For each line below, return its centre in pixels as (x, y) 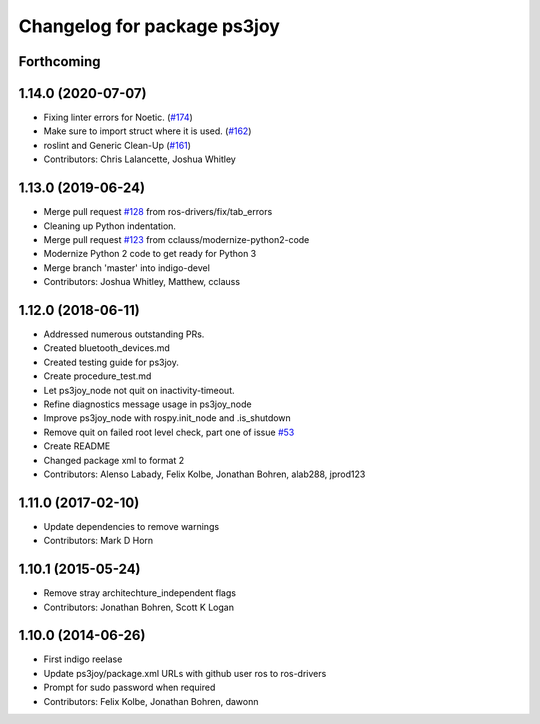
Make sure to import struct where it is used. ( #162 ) (147, 131)
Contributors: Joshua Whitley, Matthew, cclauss (141, 282)
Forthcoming (59, 61)
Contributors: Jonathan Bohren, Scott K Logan (139, 607)
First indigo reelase (83, 659)
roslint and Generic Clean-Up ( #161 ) (117, 145)
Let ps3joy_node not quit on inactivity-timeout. (139, 390)
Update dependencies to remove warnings (131, 526)
